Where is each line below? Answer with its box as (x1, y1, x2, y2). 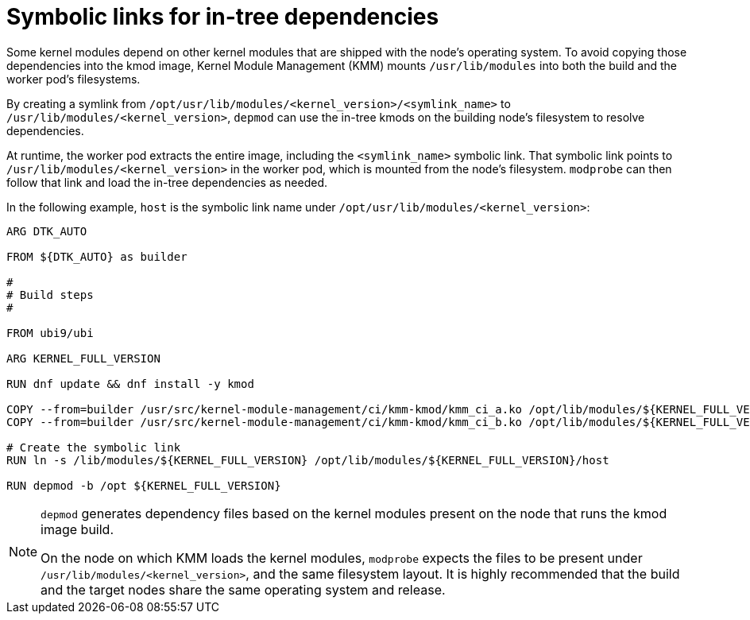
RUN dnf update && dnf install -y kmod (6, 377, 254, 390)
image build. (41, 521, 114, 537)
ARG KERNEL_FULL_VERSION (6, 351, 160, 365)
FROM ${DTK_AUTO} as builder (6, 250, 187, 263)
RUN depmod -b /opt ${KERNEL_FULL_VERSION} (6, 479, 281, 492)
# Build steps (6, 288, 94, 301)
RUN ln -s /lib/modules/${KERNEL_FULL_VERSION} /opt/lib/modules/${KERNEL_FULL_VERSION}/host (6, 453, 609, 467)
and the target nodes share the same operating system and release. (41, 581, 446, 598)
